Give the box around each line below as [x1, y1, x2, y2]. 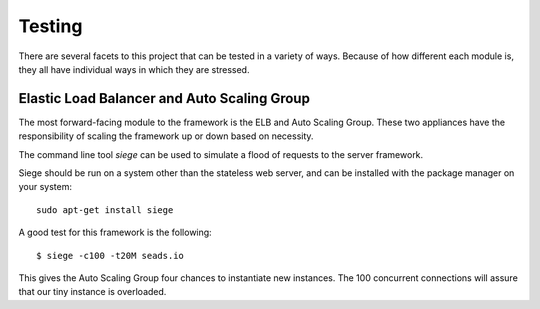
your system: [18, 181, 73, 193]
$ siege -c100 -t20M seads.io [36, 250, 185, 261]
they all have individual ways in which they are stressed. [18, 63, 250, 75]
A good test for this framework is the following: [18, 226, 212, 239]
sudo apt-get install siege [36, 204, 174, 215]
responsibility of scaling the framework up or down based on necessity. [18, 130, 314, 142]
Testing [18, 15, 83, 37]
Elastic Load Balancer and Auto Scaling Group [18, 90, 310, 107]
